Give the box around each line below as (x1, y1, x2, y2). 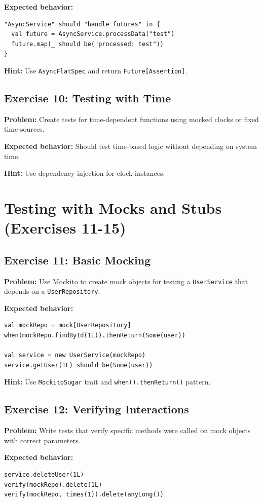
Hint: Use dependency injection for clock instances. (4, 168, 165, 178)
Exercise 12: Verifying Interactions (4, 401, 189, 417)
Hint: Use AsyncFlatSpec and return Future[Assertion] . (4, 65, 187, 75)
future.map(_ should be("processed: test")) (11, 40, 164, 48)
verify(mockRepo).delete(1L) (4, 481, 102, 488)
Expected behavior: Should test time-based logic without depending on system (4, 141, 257, 151)
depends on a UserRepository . (4, 286, 100, 296)
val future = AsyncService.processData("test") (11, 30, 175, 38)
